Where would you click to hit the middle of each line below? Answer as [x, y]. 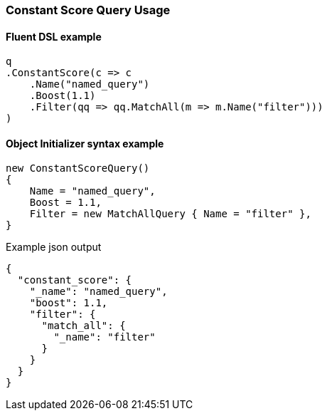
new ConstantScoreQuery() [78, 168]
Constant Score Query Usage [88, 10]
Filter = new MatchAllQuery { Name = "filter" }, [170, 214]
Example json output [54, 247]
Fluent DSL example [54, 36]
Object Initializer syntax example [85, 143]
